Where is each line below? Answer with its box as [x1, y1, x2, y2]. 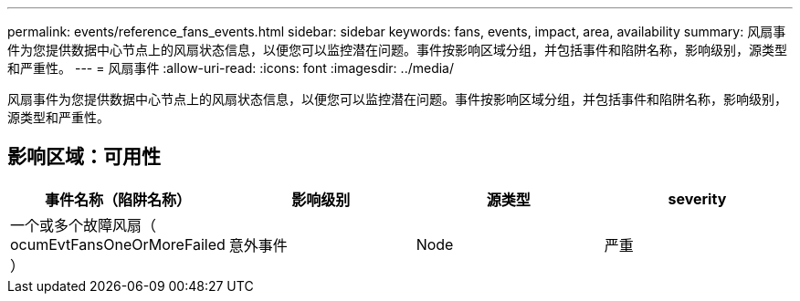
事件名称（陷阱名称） [44, 190, 191, 209]
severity [668, 189, 727, 208]
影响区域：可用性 [7, 145, 161, 169]
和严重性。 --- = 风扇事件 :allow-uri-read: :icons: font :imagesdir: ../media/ [7, 60, 455, 76]
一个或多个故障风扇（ [10, 215, 157, 234]
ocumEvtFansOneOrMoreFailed [10, 234, 226, 254]
